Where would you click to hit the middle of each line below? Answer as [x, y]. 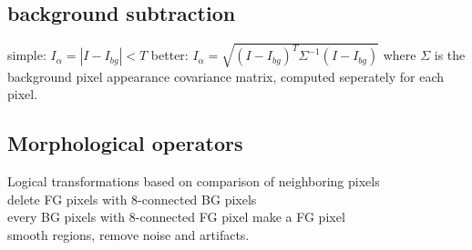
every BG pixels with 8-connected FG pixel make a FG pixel [176, 217]
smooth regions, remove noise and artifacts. [128, 234]
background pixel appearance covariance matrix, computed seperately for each [226, 76]
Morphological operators [125, 143]
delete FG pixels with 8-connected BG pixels [132, 199]
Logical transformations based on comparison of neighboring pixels [194, 181]
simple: [27, 55]
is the [450, 55]
